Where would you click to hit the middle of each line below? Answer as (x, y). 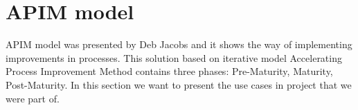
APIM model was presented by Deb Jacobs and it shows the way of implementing (179, 44)
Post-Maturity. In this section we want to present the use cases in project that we (179, 84)
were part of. (33, 98)
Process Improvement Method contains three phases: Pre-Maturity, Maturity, (169, 71)
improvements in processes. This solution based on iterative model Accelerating (174, 57)
